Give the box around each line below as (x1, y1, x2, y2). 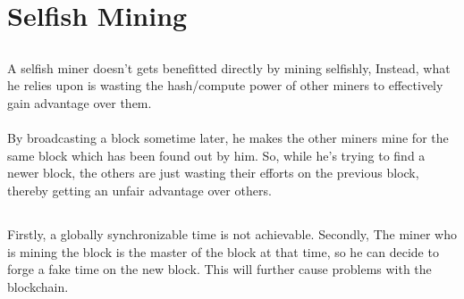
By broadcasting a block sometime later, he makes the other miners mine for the (7, 129, 449, 147)
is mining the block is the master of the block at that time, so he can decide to (7, 242, 439, 261)
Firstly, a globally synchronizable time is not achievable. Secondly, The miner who (7, 224, 458, 243)
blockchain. (7, 277, 69, 295)
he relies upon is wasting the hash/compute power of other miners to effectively (7, 76, 443, 95)
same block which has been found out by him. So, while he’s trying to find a (7, 145, 426, 164)
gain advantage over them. (7, 93, 152, 112)
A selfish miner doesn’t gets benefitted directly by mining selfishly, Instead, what (7, 58, 451, 77)
